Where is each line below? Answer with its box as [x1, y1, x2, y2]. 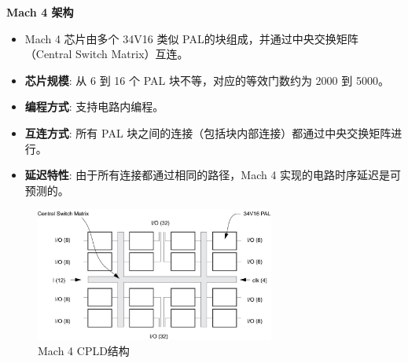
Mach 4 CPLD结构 [38, 342, 130, 358]
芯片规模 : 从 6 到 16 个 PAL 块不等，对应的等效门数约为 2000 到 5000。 [24, 71, 389, 88]
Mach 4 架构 [6, 4, 74, 20]
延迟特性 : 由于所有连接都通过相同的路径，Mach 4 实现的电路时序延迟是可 [24, 167, 402, 183]
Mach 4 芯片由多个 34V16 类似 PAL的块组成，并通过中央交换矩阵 [24, 30, 358, 46]
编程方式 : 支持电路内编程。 [24, 98, 164, 115]
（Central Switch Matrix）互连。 [24, 46, 189, 62]
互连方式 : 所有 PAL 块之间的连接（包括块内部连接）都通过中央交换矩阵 [24, 124, 391, 141]
